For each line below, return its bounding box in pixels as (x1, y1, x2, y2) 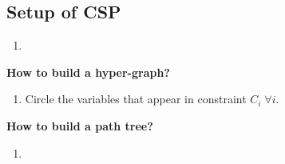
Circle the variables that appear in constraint (25, 90, 247, 107)
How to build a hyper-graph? (6, 63, 170, 80)
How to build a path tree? (6, 117, 153, 134)
